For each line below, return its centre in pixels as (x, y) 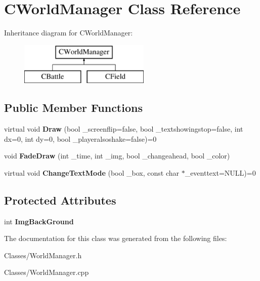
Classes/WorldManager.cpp (47, 272)
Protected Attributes (60, 200)
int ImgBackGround (39, 221)
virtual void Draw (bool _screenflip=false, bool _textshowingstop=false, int (124, 129)
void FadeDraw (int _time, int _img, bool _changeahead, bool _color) (117, 156)
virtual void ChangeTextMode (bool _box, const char (92, 172)
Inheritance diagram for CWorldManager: (69, 33)
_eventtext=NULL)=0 (220, 172)
